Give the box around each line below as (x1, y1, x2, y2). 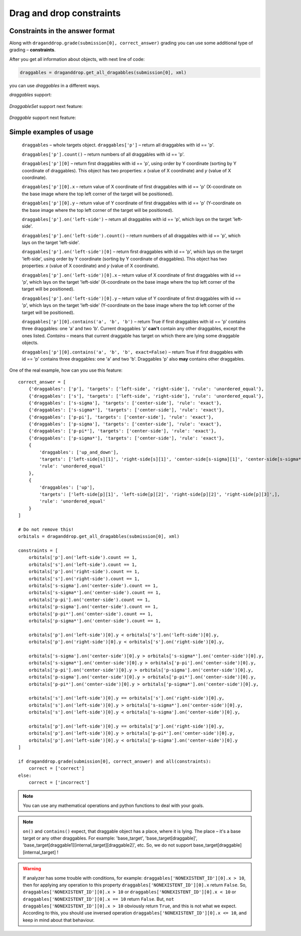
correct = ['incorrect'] (28, 779, 90, 785)
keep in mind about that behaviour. (23, 917, 95, 923)
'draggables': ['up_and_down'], (39, 449, 119, 455)
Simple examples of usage (9, 128, 94, 136)
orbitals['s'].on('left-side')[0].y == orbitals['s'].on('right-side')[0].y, (28, 695, 225, 701)
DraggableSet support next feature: (9, 103, 83, 109)
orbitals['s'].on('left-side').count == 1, (28, 561, 137, 567)
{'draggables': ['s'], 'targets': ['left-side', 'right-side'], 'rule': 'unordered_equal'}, (28, 393, 264, 399)
